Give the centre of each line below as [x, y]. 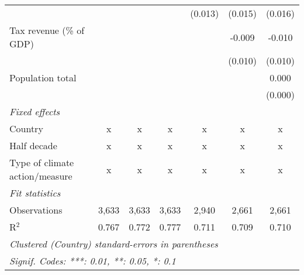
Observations [36, 210]
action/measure [41, 176]
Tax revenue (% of [47, 30]
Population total [43, 78]
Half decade [33, 145]
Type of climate [42, 162]
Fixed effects [35, 111]
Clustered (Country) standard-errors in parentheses [114, 244]
